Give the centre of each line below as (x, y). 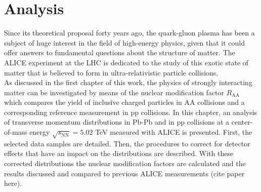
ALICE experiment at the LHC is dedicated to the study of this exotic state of (126, 62)
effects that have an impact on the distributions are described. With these (119, 153)
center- (242, 122)
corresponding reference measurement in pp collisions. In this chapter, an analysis (131, 112)
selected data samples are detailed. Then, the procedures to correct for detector (127, 143)
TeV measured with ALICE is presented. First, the (174, 132)
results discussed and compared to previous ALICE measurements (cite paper (124, 173)
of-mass (16, 132)
